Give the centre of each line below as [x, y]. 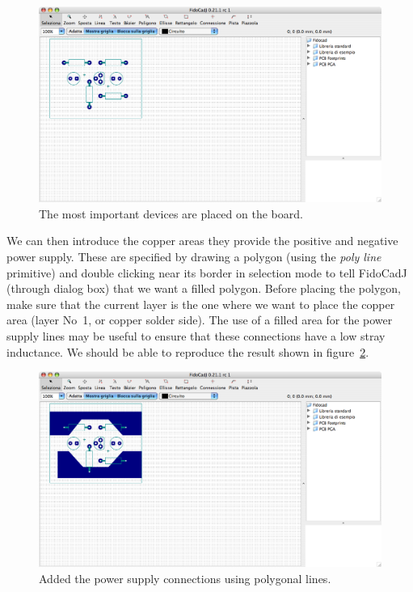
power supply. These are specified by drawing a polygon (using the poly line [194, 256]
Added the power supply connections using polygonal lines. [185, 578]
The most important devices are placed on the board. [171, 213]
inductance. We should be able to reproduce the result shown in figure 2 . [188, 351]
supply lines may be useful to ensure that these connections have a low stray [196, 335]
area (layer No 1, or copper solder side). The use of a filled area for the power [200, 320]
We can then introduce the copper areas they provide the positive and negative [202, 241]
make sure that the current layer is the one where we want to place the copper [201, 304]
